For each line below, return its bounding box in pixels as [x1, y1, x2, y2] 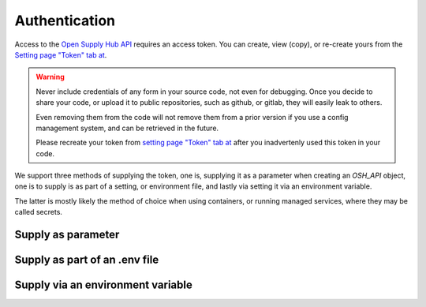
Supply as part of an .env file [14, 253, 159, 267]
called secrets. [14, 208, 63, 217]
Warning [35, 72, 65, 82]
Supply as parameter [14, 228, 120, 241]
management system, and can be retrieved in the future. [35, 123, 219, 133]
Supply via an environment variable [14, 279, 192, 292]
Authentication [14, 12, 116, 29]
